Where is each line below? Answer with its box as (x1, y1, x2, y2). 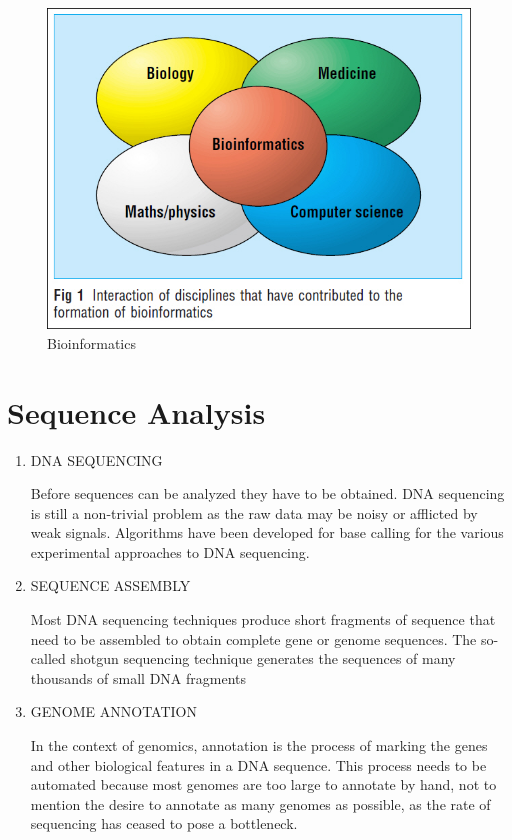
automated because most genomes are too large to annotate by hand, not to (30, 774, 497, 795)
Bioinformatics (47, 332, 136, 353)
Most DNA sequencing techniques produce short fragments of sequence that (30, 609, 496, 630)
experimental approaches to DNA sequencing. (30, 541, 310, 562)
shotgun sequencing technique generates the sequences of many (70, 648, 456, 669)
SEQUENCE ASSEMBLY (30, 575, 191, 596)
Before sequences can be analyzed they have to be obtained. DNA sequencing (30, 483, 505, 504)
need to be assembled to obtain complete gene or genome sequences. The (30, 628, 477, 649)
